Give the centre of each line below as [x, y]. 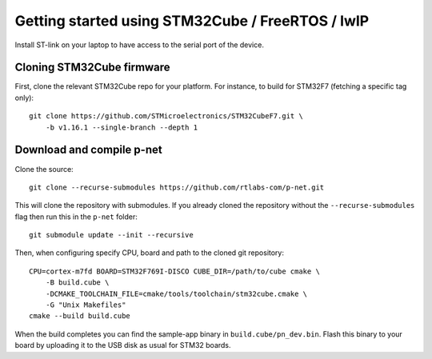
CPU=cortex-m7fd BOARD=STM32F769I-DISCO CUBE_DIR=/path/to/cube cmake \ [174, 271]
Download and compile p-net [89, 150]
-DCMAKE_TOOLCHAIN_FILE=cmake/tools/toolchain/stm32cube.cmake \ [176, 293]
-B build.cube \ [77, 283]
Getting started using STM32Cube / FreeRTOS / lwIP [192, 21]
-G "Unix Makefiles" [86, 305]
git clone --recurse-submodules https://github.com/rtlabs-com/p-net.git [177, 187]
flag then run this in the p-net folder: [76, 217]
